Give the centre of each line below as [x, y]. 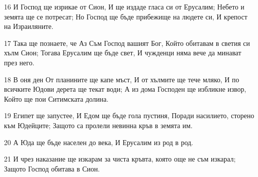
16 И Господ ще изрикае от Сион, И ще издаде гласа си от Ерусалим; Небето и [124, 6]
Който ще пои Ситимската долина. [56, 98]
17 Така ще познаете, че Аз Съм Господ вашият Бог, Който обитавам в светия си [127, 43]
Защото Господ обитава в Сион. [52, 168]
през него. [19, 62]
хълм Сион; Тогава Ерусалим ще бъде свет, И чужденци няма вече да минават [123, 53]
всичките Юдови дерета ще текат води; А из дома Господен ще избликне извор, [125, 89]
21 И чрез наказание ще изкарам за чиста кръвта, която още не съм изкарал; [120, 159]
